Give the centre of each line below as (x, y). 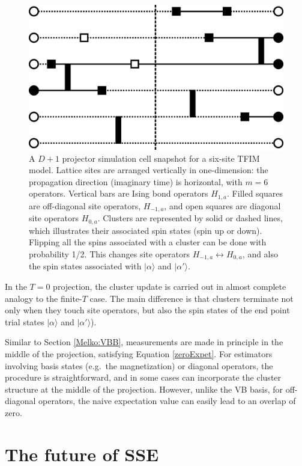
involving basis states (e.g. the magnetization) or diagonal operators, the (139, 365)
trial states (25, 321)
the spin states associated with (85, 266)
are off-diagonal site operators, (85, 205)
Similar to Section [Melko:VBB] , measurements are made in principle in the (144, 342)
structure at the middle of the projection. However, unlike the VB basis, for (144, 389)
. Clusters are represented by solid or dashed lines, (190, 218)
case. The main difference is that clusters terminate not (192, 298)
